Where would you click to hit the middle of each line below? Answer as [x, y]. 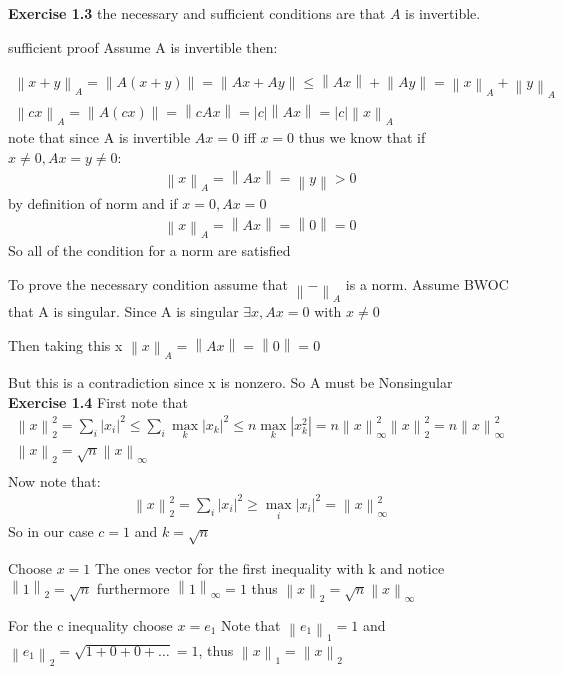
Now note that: [54, 480]
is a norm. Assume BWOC [427, 283]
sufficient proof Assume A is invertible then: [143, 46]
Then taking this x [65, 344]
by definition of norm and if [93, 203]
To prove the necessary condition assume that [148, 283]
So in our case [51, 531]
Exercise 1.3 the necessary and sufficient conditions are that [197, 13]
